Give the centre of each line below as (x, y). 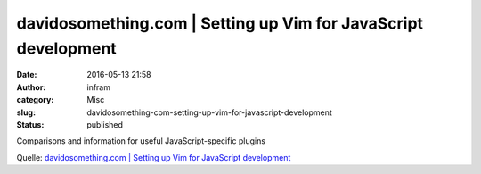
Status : (30, 124)
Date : (27, 75)
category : (35, 100)
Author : (31, 87)
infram (99, 87)
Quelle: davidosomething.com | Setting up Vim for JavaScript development (154, 157)
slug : (26, 112)
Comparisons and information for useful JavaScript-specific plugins (141, 141)
